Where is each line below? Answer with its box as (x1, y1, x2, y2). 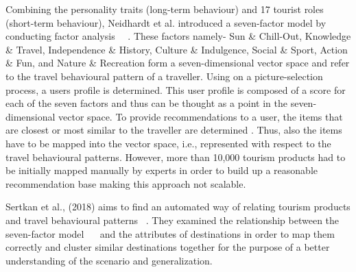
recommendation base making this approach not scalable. (5, 176, 246, 190)
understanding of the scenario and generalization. (5, 253, 213, 267)
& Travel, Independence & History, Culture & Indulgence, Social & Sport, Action (5, 42, 348, 56)
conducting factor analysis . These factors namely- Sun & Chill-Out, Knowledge (5, 29, 351, 43)
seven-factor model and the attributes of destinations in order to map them (5, 226, 335, 240)
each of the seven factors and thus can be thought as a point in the (5, 96, 287, 110)
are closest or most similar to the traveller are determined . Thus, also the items (5, 123, 342, 137)
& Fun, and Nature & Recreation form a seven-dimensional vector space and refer (5, 55, 350, 70)
